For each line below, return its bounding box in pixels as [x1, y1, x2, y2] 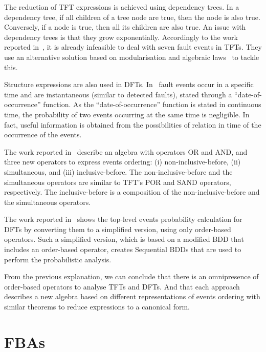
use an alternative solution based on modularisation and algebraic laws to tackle [4, 51, 259, 62]
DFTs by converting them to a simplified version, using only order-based [4, 223, 231, 234]
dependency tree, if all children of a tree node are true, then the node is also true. [4, 11, 260, 22]
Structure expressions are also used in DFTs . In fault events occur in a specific [4, 79, 254, 90]
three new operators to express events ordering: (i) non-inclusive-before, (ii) [4, 156, 241, 167]
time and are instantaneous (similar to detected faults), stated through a [4, 89, 232, 99]
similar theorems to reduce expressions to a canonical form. [4, 301, 190, 312]
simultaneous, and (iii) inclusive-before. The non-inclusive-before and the [4, 166, 233, 177]
